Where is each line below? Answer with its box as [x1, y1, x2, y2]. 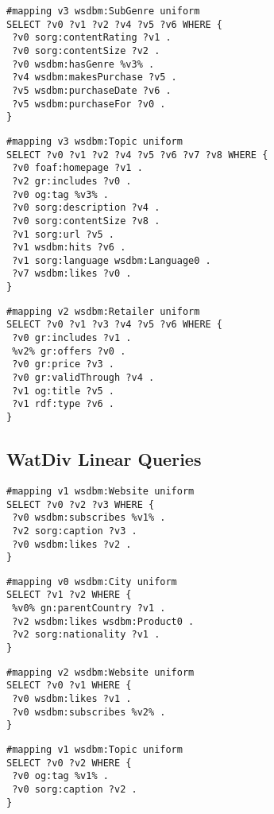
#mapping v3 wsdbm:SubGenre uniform [6, 6, 200, 17]
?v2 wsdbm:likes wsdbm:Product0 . [12, 615, 195, 627]
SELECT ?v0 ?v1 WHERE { [6, 680, 132, 692]
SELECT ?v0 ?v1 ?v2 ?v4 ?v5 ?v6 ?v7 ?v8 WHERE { [6, 149, 268, 161]
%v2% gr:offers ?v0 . [12, 345, 126, 357]
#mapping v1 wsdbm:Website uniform [6, 485, 195, 497]
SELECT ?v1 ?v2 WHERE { [6, 589, 132, 601]
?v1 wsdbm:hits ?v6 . [12, 242, 126, 254]
